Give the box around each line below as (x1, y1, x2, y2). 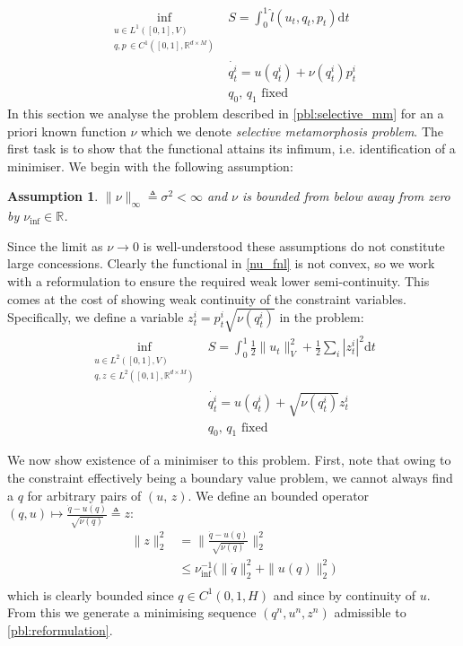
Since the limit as (7, 236, 103, 255)
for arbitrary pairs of (27, 485, 142, 504)
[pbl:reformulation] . (7, 620, 113, 639)
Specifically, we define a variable (7, 307, 184, 326)
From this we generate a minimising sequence (7, 603, 257, 622)
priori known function (7, 121, 127, 140)
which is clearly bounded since (7, 585, 174, 604)
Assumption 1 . (7, 187, 99, 205)
